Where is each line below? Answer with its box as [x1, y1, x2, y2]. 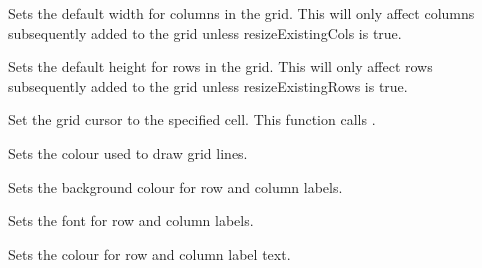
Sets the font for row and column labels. [8, 210, 254, 231]
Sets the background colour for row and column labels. [8, 176, 343, 197]
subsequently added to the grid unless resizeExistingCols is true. [8, 22, 402, 43]
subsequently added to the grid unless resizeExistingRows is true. [8, 75, 408, 96]
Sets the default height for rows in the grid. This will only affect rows [8, 56, 433, 77]
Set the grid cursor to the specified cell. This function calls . [8, 109, 376, 130]
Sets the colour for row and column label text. [8, 243, 291, 264]
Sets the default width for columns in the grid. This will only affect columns [8, 3, 475, 23]
